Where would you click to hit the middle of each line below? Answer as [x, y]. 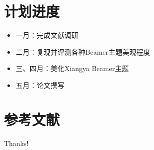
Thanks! [16, 143]
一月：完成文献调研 [47, 35]
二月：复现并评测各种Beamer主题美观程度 [83, 51]
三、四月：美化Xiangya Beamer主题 [72, 68]
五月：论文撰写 [40, 85]
